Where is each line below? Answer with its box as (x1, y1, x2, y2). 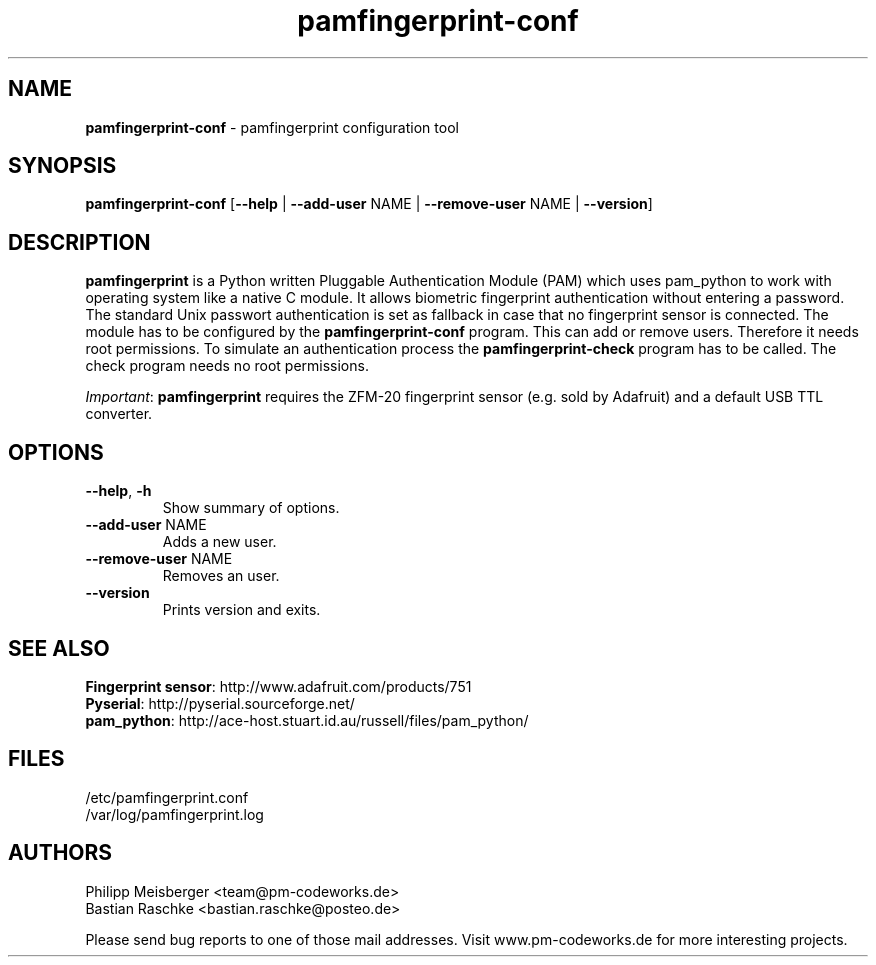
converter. (85, 405, 153, 423)
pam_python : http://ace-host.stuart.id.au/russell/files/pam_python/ (85, 711, 529, 729)
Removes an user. (162, 567, 280, 585)
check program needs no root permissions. (85, 357, 369, 375)
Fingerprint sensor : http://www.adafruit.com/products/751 (85, 677, 472, 695)
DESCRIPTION (8, 229, 151, 255)
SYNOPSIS (8, 153, 117, 179)
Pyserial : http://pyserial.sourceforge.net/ (85, 694, 355, 712)
